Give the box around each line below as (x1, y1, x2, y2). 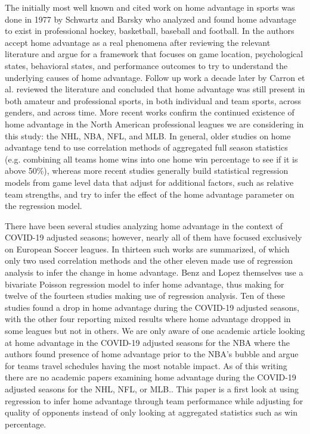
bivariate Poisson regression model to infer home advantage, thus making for (5, 277, 284, 290)
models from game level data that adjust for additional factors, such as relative (5, 176, 294, 188)
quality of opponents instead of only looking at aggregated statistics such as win (5, 406, 297, 419)
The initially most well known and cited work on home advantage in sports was (5, 1, 295, 13)
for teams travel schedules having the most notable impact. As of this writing (5, 359, 287, 371)
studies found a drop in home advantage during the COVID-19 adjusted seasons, (5, 301, 299, 313)
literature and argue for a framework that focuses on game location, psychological (5, 48, 303, 60)
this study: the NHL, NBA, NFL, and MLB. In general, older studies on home (5, 129, 291, 142)
